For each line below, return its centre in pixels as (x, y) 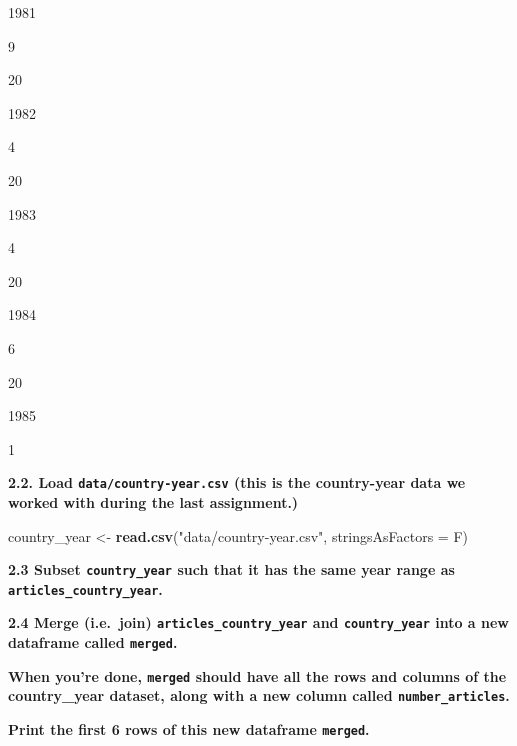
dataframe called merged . (93, 642)
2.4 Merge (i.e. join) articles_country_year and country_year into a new (258, 622)
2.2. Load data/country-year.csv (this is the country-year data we (237, 482)
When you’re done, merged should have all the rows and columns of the (257, 675)
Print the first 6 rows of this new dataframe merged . (189, 729)
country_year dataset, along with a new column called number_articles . (259, 695)
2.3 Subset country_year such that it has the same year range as (231, 569)
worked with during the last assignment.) (153, 501)
